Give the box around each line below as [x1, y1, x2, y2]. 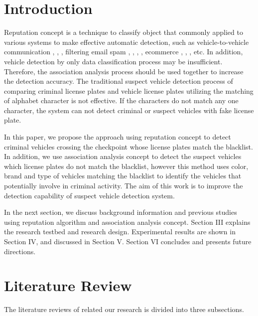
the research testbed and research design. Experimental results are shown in [4, 226, 236, 237]
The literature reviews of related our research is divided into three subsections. [4, 304, 244, 315]
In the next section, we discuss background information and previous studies [4, 207, 237, 217]
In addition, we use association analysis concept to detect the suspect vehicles [4, 151, 242, 161]
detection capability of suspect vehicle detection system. [4, 190, 175, 200]
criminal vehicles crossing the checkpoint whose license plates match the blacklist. [4, 141, 253, 152]
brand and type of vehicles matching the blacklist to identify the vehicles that [4, 170, 242, 181]
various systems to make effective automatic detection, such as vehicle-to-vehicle [4, 36, 249, 47]
